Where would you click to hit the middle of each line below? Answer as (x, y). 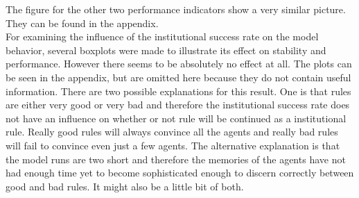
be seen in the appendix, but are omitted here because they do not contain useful (178, 77)
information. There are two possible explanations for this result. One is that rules (178, 91)
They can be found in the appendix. (82, 23)
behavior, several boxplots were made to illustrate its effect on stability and (166, 50)
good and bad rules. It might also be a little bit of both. (125, 186)
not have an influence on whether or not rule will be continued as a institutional (176, 118)
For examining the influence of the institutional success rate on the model (162, 36)
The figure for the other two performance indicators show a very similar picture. (176, 9)
